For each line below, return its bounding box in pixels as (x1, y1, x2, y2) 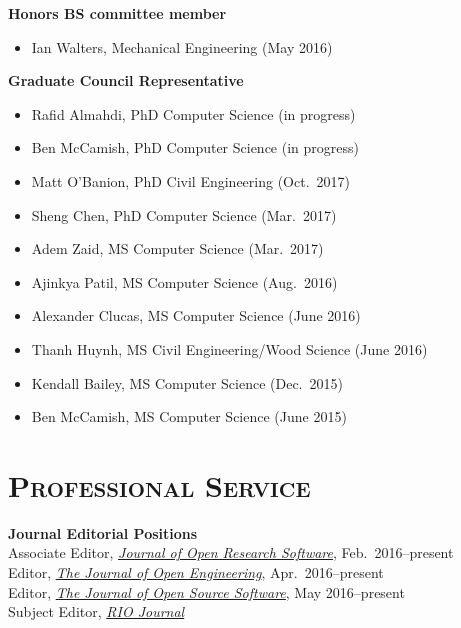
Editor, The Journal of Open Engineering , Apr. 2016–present (8, 562, 384, 583)
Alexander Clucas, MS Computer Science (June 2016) (31, 305, 361, 326)
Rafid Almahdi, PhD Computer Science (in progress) (31, 103, 356, 124)
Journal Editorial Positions (8, 522, 198, 543)
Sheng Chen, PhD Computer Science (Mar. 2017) (31, 204, 337, 225)
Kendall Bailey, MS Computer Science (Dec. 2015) (31, 372, 343, 393)
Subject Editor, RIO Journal (8, 601, 185, 622)
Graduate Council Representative (8, 70, 244, 91)
